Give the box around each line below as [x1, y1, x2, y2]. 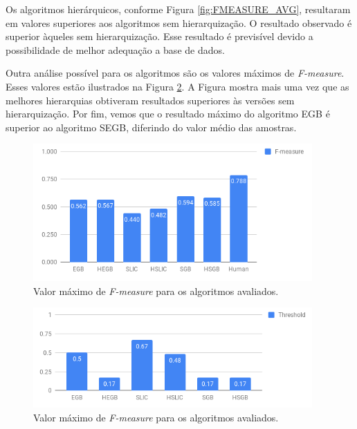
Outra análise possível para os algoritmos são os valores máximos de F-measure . [6, 66, 345, 80]
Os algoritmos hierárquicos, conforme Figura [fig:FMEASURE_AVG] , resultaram [6, 2, 351, 16]
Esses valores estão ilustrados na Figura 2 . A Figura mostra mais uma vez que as [6, 79, 349, 93]
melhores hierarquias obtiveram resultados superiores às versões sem [6, 93, 295, 107]
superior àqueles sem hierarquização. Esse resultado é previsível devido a [6, 29, 313, 44]
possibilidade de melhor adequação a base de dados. [6, 42, 225, 57]
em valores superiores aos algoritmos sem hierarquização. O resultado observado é [6, 15, 352, 30]
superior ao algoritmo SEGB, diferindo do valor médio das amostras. [6, 120, 297, 134]
